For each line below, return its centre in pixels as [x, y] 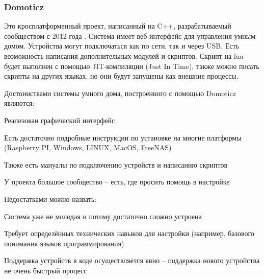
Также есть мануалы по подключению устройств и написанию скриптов [116, 164]
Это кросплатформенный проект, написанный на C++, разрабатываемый [118, 26]
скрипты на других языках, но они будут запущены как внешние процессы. [121, 76]
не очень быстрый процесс [46, 270]
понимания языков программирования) [64, 243]
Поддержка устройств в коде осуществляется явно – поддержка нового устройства [132, 260]
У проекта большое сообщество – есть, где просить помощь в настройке [117, 182]
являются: [19, 103]
